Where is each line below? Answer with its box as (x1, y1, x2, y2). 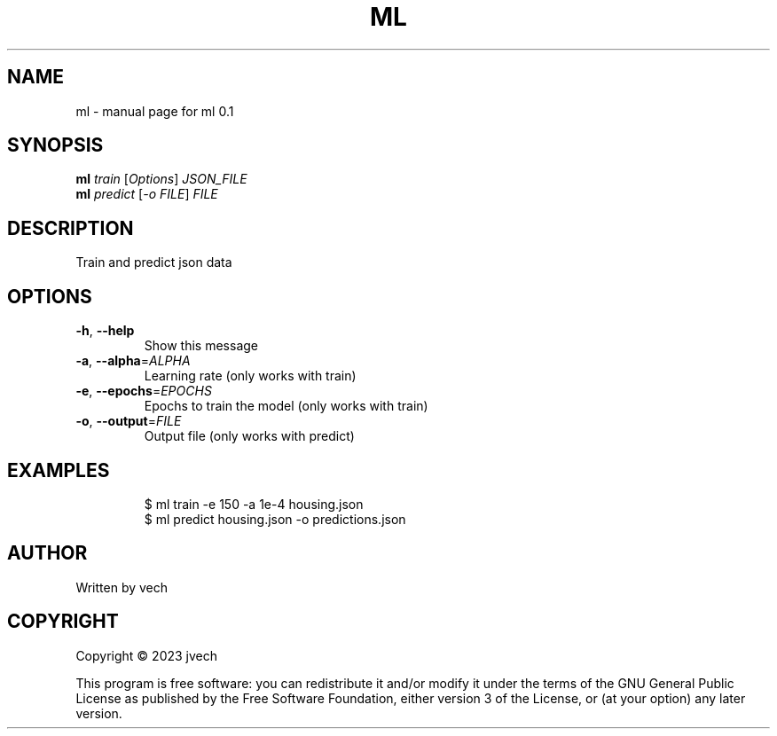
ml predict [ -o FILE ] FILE (75, 186, 218, 202)
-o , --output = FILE (75, 413, 182, 429)
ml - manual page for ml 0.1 (75, 103, 234, 119)
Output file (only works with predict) (144, 428, 355, 444)
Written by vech (75, 579, 169, 595)
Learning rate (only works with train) (144, 368, 357, 384)
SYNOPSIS (7, 134, 104, 157)
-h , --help (75, 323, 135, 339)
